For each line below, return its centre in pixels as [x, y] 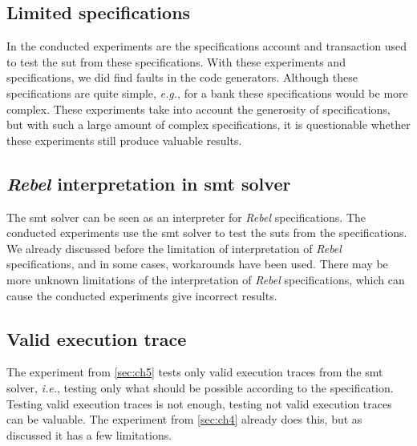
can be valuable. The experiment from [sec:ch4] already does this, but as [184, 419]
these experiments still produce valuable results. [124, 140]
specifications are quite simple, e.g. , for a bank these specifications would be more [207, 92]
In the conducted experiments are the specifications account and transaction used [207, 46]
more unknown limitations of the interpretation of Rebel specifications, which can [206, 279]
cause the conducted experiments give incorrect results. [142, 295]
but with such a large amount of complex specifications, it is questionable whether [208, 125]
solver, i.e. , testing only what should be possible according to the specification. [200, 387]
